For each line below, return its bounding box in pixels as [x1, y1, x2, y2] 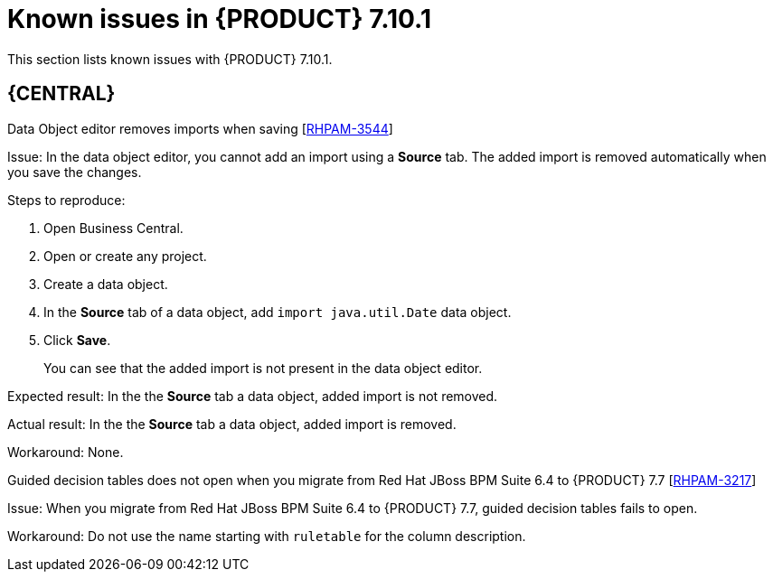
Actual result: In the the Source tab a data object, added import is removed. [7, 416, 457, 432]
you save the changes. [7, 163, 142, 180]
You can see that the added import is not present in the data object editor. [43, 360, 483, 376]
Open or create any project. [43, 247, 207, 264]
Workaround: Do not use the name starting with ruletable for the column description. [7, 528, 526, 544]
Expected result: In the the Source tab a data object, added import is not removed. [7, 388, 498, 404]
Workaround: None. [7, 444, 124, 460]
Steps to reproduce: [7, 191, 126, 208]
